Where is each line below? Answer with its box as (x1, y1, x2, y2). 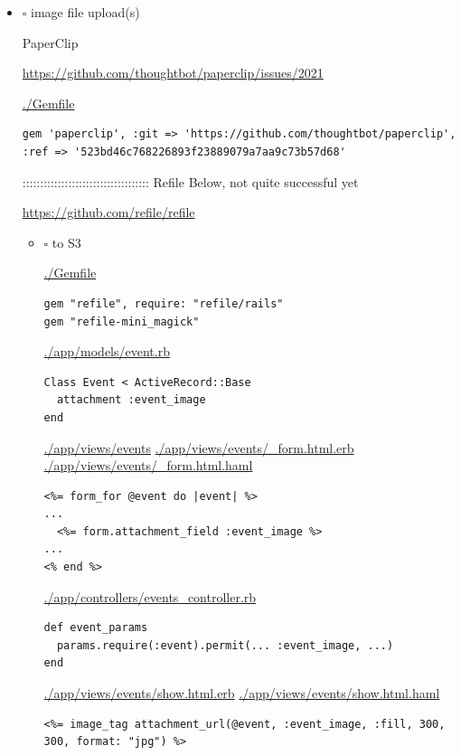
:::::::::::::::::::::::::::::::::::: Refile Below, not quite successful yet (22, 172, 359, 191)
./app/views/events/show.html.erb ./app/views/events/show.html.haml (43, 684, 440, 703)
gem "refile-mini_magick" (43, 315, 200, 328)
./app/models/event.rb (43, 342, 170, 361)
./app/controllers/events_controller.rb (43, 587, 257, 606)
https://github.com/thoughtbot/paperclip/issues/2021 (22, 63, 324, 82)
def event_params (43, 621, 148, 635)
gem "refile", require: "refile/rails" (43, 297, 284, 310)
